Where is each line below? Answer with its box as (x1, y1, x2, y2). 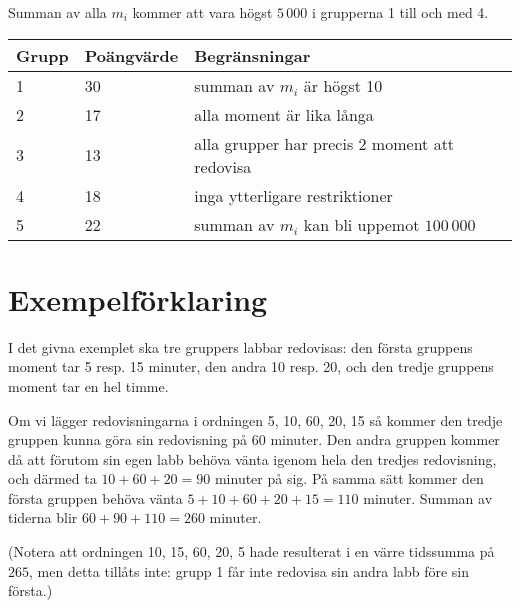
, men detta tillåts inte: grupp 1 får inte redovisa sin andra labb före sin (29, 560, 469, 581)
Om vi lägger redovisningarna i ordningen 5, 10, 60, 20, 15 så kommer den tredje (8, 409, 503, 430)
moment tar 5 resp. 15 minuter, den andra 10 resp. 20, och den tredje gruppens (8, 356, 494, 377)
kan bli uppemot (303, 212, 420, 236)
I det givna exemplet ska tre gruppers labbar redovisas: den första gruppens (8, 336, 473, 357)
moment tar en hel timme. (8, 375, 169, 396)
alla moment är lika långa (194, 102, 374, 126)
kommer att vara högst (132, 2, 273, 22)
